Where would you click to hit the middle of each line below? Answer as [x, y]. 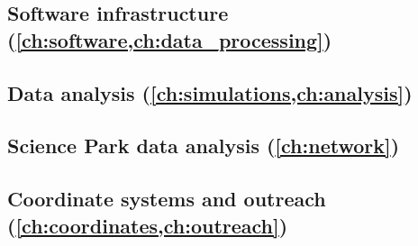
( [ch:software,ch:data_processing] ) [170, 39]
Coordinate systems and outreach [167, 199]
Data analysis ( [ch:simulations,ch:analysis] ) [210, 92]
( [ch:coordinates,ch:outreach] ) [148, 225]
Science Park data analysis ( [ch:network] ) [204, 146]
